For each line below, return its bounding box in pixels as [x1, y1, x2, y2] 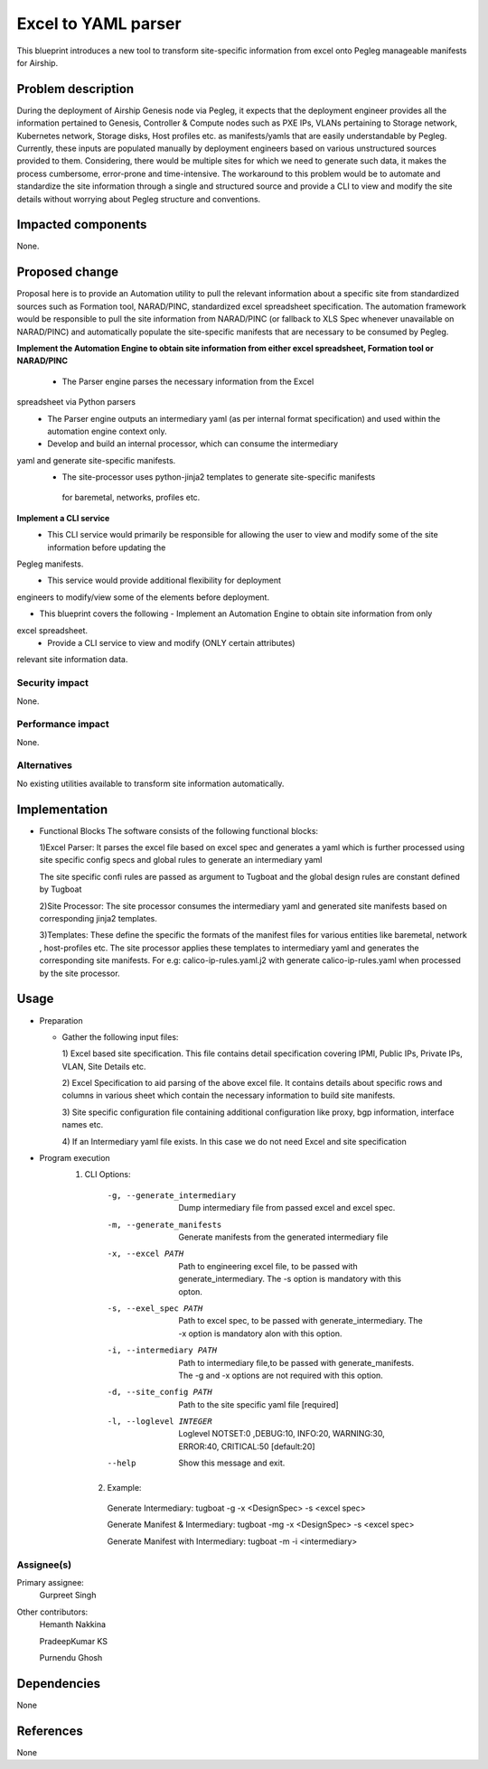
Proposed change [16, 265, 119, 280]
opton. [178, 1286, 203, 1296]
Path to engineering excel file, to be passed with [178, 1260, 358, 1271]
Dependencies [16, 1676, 101, 1691]
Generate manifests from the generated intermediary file [178, 1231, 389, 1242]
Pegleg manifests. [16, 558, 84, 569]
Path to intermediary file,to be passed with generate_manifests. [178, 1357, 415, 1368]
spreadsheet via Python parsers [16, 397, 136, 407]
